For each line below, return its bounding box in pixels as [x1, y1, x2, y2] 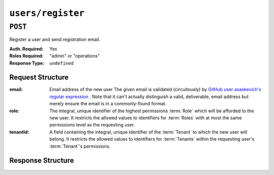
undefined [49, 60, 74, 66]
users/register [9, 8, 85, 19]
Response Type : [9, 60, 45, 66]
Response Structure [9, 156, 74, 165]
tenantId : [9, 129, 29, 135]
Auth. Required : [9, 46, 44, 52]
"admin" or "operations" [49, 53, 100, 59]
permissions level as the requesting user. [49, 122, 135, 128]
